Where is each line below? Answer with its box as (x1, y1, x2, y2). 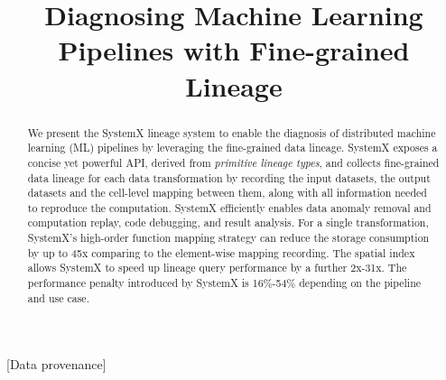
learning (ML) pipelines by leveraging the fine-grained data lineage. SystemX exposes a (27, 140, 438, 155)
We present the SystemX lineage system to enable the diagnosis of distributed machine (27, 125, 436, 140)
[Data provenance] (6, 355, 107, 374)
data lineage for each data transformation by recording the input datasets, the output (27, 170, 431, 185)
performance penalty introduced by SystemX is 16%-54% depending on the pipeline (27, 275, 422, 291)
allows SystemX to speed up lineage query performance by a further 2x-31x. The (27, 260, 407, 275)
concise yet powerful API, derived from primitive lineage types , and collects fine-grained (27, 154, 440, 170)
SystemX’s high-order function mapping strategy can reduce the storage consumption (27, 230, 430, 246)
